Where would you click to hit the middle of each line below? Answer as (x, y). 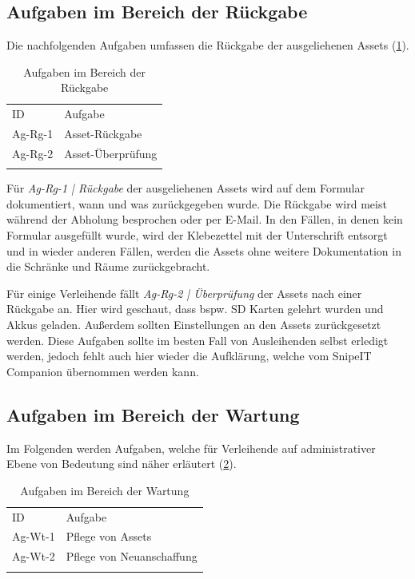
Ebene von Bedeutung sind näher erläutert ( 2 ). (122, 464)
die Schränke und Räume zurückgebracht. (108, 266)
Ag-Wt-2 (34, 556)
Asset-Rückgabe (103, 134)
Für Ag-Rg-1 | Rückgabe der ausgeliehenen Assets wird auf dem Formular (186, 188)
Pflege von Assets (109, 536)
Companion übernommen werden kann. (103, 371)
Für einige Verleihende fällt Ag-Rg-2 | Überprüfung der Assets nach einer (184, 293)
